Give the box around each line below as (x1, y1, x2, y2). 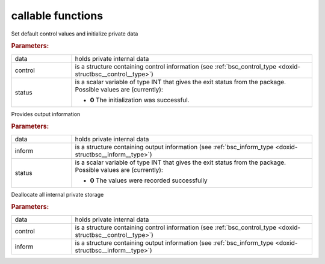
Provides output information (11, 110, 81, 117)
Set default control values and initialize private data (11, 30, 138, 37)
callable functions (11, 9, 104, 22)
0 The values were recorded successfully (90, 176, 208, 185)
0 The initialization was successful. (90, 96, 190, 104)
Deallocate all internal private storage (11, 191, 104, 198)
